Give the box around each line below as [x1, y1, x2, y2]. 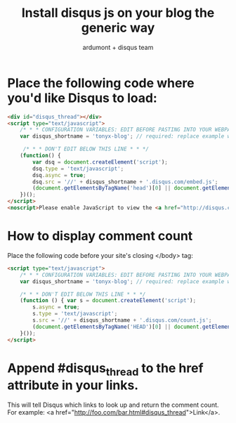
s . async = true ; [32, 304, 80, 311]
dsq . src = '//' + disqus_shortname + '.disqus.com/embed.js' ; [32, 178, 218, 186]
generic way [81, 20, 155, 36]
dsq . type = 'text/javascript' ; [32, 165, 124, 172]
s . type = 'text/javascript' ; [32, 311, 118, 318]
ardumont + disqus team [82, 43, 154, 51]
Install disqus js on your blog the [21, 5, 215, 21]
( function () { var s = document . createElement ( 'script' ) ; [20, 297, 197, 304]
